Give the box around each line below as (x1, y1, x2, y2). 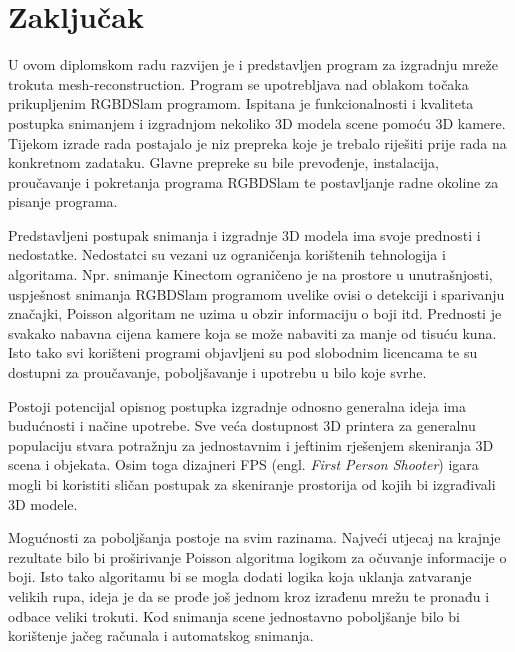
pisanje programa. (8, 191, 118, 212)
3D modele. (8, 493, 78, 514)
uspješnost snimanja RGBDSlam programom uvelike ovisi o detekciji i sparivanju (8, 283, 505, 304)
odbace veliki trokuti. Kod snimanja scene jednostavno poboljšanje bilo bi (8, 605, 460, 626)
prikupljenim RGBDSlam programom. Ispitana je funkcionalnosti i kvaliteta (8, 93, 474, 114)
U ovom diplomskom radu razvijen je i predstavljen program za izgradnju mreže (8, 54, 499, 75)
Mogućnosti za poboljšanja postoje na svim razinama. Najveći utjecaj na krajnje (8, 527, 501, 548)
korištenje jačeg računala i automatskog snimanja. (8, 625, 314, 646)
